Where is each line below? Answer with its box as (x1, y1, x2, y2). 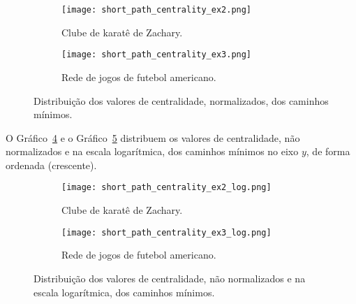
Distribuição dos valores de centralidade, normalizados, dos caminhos (34, 93, 329, 108)
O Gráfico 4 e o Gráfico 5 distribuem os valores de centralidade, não (6, 130, 300, 145)
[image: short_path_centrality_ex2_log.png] (61, 182, 272, 193)
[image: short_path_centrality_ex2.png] (61, 5, 252, 15)
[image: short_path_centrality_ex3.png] (61, 50, 252, 60)
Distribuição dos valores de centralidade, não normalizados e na (34, 270, 306, 285)
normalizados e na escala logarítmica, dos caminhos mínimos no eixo (6, 144, 299, 159)
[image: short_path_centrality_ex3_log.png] (61, 227, 272, 238)
